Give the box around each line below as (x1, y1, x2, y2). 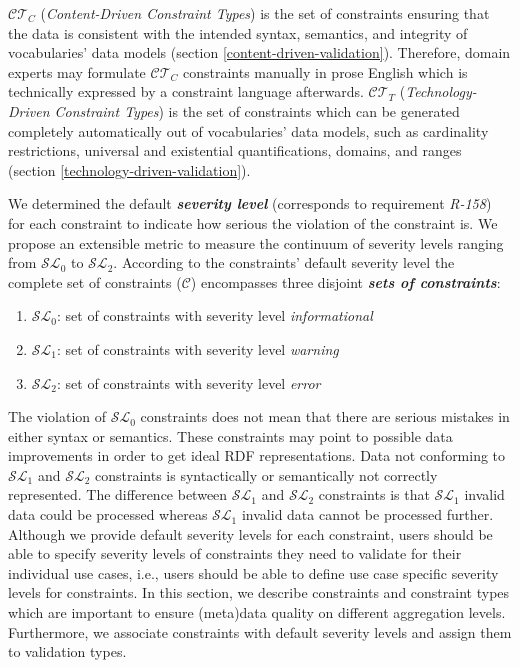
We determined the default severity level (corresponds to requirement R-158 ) (8, 193, 492, 214)
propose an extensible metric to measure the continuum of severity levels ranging (8, 232, 504, 253)
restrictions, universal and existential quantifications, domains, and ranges (8, 140, 462, 161)
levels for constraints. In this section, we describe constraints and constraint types (8, 582, 510, 603)
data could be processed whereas (8, 504, 208, 525)
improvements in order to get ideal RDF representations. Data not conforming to (8, 445, 506, 466)
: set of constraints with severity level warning (57, 338, 339, 359)
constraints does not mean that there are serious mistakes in (140, 406, 510, 427)
